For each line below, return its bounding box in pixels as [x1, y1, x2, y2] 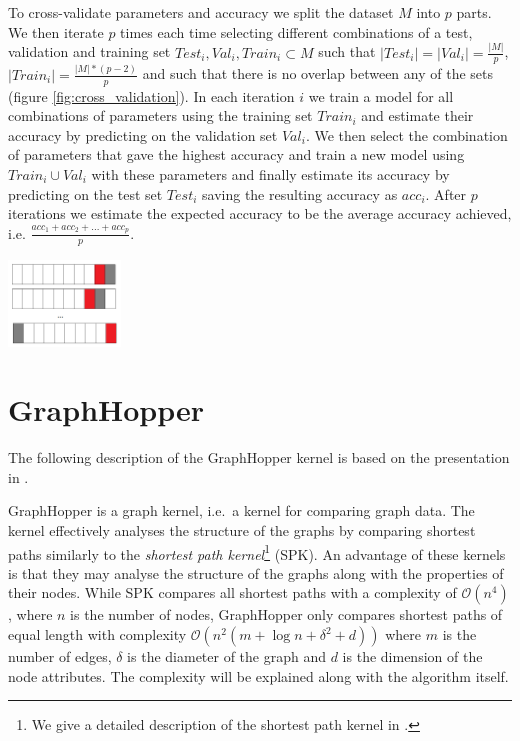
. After [425, 183, 467, 204]
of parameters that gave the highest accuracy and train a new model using [8, 144, 465, 165]
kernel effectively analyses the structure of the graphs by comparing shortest [8, 520, 476, 541]
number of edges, [8, 646, 112, 667]
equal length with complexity [8, 624, 187, 645]
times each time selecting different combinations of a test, [120, 21, 473, 42]
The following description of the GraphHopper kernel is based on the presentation [8, 447, 510, 468]
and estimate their [361, 105, 474, 126]
